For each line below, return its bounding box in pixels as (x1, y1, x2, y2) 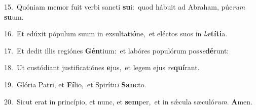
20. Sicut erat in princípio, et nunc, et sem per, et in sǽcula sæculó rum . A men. (4, 96, 252, 106)
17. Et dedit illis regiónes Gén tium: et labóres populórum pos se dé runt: (4, 45, 229, 56)
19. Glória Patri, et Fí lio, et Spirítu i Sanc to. (4, 79, 147, 89)
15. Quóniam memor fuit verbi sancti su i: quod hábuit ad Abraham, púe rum (4, 2, 245, 12)
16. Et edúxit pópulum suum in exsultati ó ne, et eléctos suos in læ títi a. (4, 28, 228, 39)
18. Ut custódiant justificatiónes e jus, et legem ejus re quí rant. (4, 62, 200, 73)
